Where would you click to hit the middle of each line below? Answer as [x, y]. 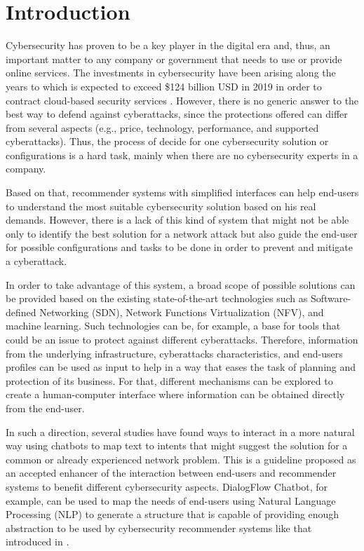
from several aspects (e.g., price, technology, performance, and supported [162, 127]
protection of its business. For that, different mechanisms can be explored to [169, 380]
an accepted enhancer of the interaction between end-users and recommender [171, 473]
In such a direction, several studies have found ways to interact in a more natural [180, 431]
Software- [331, 298]
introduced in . [38, 542]
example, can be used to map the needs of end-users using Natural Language [171, 500]
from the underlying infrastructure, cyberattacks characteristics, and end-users [174, 353]
